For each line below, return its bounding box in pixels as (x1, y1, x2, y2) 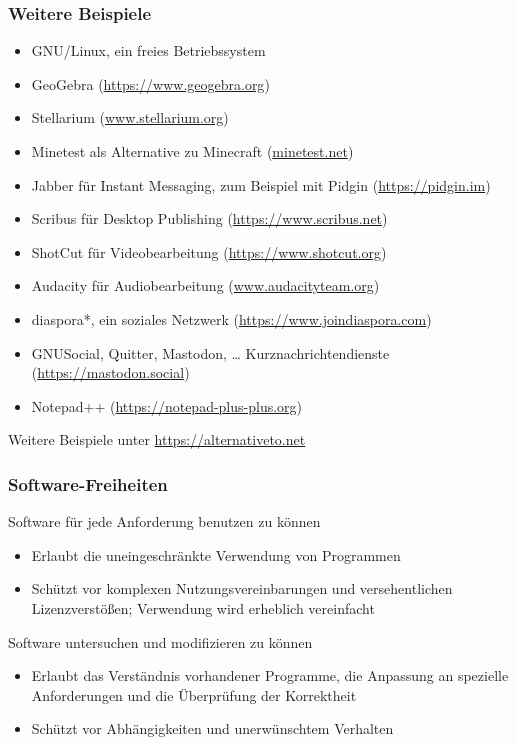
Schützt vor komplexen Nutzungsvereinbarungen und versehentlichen (31, 578, 453, 599)
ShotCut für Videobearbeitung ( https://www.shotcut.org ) (31, 241, 387, 262)
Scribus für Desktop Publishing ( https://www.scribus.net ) (31, 208, 388, 229)
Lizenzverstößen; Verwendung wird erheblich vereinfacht (31, 597, 375, 618)
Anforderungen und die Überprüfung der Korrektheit (31, 684, 357, 705)
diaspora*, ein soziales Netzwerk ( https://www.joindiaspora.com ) (31, 308, 432, 329)
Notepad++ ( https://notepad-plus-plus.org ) (31, 395, 303, 416)
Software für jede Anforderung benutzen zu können (8, 511, 321, 532)
